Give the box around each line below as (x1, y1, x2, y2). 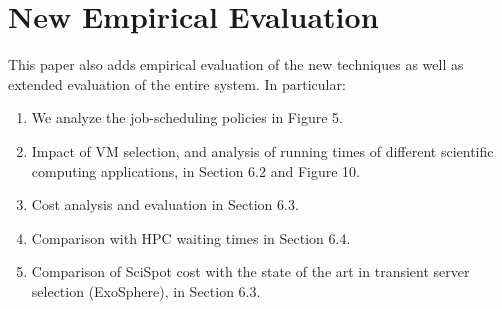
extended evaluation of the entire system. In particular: (8, 73, 346, 94)
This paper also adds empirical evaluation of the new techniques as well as (8, 54, 464, 75)
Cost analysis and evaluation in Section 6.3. (31, 194, 299, 215)
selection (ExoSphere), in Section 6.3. (31, 280, 261, 301)
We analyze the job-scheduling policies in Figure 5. (31, 107, 343, 128)
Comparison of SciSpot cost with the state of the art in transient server (31, 261, 470, 282)
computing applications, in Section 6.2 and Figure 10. (31, 160, 360, 181)
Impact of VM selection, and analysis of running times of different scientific (31, 140, 494, 161)
